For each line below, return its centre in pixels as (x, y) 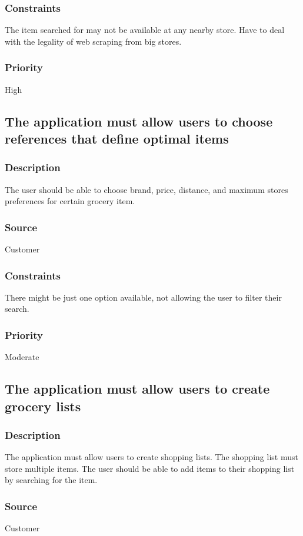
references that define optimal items (117, 138)
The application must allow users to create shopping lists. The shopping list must (151, 457)
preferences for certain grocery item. (70, 201)
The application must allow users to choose (139, 121)
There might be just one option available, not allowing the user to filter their (143, 297)
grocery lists (43, 406)
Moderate (22, 357)
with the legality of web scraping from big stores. (93, 41)
